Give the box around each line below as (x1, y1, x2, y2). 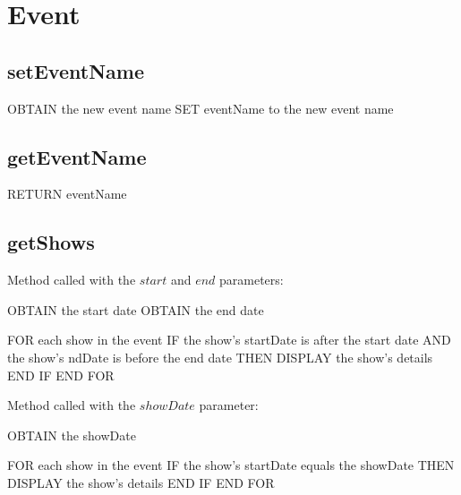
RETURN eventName (7, 184, 127, 203)
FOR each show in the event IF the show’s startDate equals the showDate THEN (7, 456, 455, 474)
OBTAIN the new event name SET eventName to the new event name (7, 98, 394, 117)
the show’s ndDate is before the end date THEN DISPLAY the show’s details (7, 347, 433, 366)
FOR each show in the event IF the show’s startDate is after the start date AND (7, 330, 451, 349)
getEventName (7, 142, 147, 170)
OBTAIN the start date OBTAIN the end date (7, 300, 264, 319)
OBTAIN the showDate (7, 425, 136, 444)
